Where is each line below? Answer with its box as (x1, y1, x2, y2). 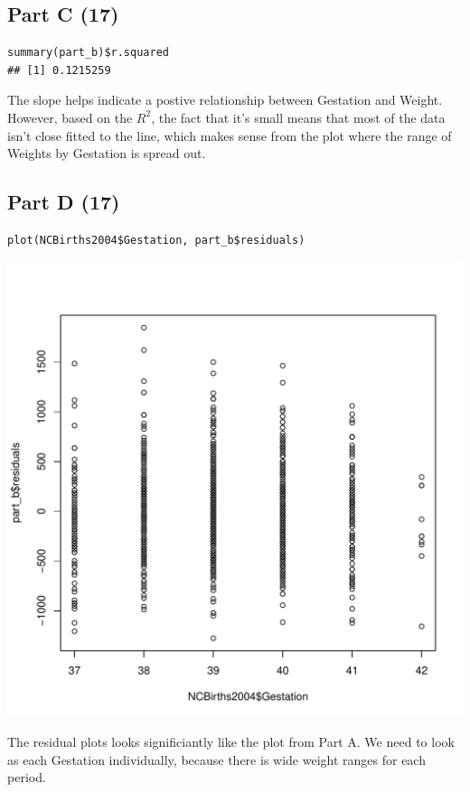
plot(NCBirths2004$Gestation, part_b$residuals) (7, 233, 305, 247)
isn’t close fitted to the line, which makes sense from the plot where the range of (7, 126, 452, 144)
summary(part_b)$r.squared (7, 46, 169, 60)
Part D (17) (7, 188, 120, 216)
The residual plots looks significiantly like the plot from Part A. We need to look (7, 732, 455, 751)
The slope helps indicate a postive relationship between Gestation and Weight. (7, 90, 443, 109)
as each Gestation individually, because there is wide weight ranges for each (7, 750, 426, 769)
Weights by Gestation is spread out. (7, 144, 206, 163)
